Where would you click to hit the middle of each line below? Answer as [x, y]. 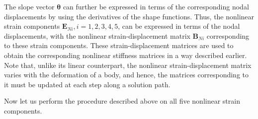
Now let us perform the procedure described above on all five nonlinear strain [122, 101]
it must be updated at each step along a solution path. [87, 84]
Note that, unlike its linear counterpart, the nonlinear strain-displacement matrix [128, 65]
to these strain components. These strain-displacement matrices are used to [119, 45]
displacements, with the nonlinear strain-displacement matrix [97, 35]
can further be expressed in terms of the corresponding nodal [156, 6]
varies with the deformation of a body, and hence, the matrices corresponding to [126, 75]
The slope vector [29, 6]
